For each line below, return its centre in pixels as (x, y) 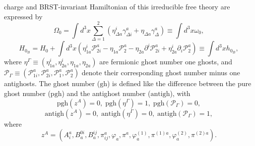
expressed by (23, 16)
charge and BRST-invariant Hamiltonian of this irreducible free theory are (117, 6)
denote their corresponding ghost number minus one (161, 73)
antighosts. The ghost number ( (52, 83)
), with (180, 93)
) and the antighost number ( (106, 93)
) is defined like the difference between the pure (179, 83)
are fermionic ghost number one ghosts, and (166, 62)
